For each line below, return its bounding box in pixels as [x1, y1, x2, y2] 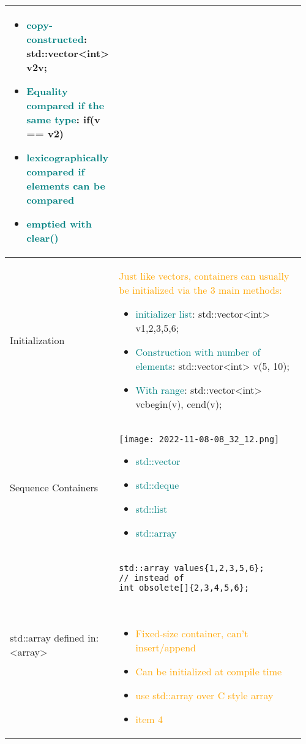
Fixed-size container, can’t [135, 626, 248, 640]
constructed [26, 32, 84, 46]
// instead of [119, 573, 184, 583]
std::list [135, 502, 168, 516]
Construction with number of [135, 345, 261, 359]
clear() [26, 231, 59, 245]
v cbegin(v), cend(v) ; [135, 397, 222, 411]
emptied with [26, 217, 92, 231]
